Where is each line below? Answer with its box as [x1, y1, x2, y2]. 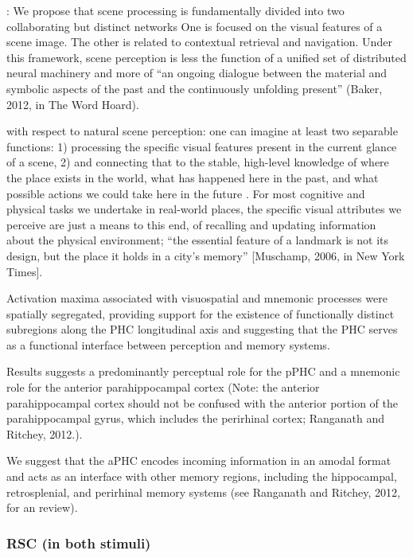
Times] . [6, 263, 43, 279]
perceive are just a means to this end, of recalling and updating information [6, 216, 376, 232]
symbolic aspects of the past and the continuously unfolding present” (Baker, [6, 80, 383, 96]
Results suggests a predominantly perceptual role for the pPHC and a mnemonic [6, 363, 400, 380]
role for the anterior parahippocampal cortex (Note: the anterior [6, 379, 320, 396]
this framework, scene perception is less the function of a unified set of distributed [6, 49, 407, 65]
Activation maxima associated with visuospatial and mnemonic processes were [6, 290, 388, 306]
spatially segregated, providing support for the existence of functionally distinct [6, 305, 395, 322]
